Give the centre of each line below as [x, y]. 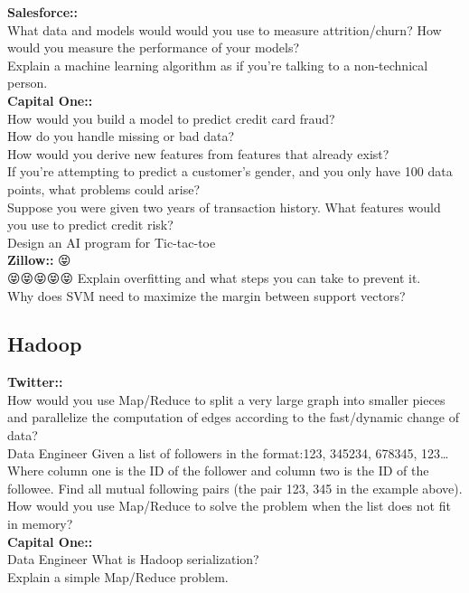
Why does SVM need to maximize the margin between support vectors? [206, 295]
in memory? [40, 524]
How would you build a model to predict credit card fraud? [171, 118]
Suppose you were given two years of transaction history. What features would [224, 207]
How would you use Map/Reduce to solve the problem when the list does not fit [229, 506]
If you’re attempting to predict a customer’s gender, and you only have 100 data [230, 171]
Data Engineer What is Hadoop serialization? [133, 559]
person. [28, 83]
